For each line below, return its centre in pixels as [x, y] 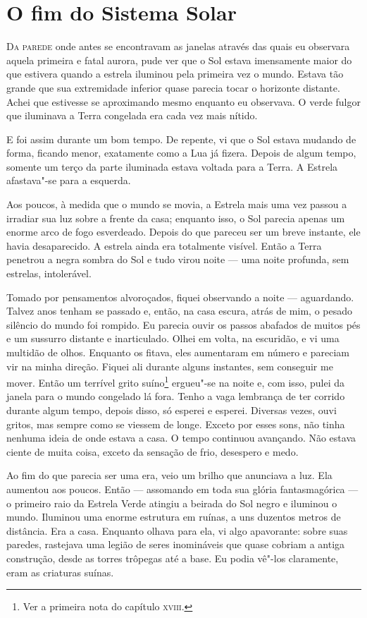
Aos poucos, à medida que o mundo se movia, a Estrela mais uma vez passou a [177, 204]
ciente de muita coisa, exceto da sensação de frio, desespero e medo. [153, 451]
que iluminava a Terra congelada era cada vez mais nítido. [132, 115]
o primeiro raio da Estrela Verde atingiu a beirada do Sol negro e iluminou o [172, 503]
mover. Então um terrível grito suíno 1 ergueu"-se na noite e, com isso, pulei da [175, 381]
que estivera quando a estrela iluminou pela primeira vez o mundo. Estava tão [175, 74]
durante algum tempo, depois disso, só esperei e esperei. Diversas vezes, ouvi [172, 410]
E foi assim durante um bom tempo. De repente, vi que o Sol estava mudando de [181, 139]
